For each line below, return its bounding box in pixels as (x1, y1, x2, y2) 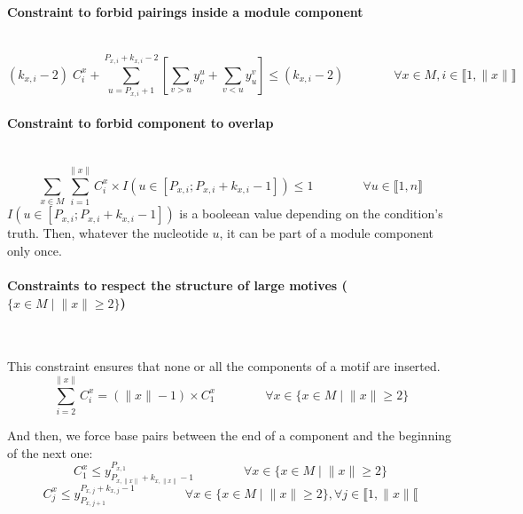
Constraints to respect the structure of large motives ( (7, 276, 347, 295)
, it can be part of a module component (219, 224, 434, 242)
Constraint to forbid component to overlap (7, 114, 274, 132)
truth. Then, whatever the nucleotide (7, 224, 208, 242)
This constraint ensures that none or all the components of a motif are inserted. (7, 357, 441, 376)
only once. (7, 241, 62, 259)
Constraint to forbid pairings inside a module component (7, 2, 363, 20)
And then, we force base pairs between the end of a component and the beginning (7, 426, 452, 445)
